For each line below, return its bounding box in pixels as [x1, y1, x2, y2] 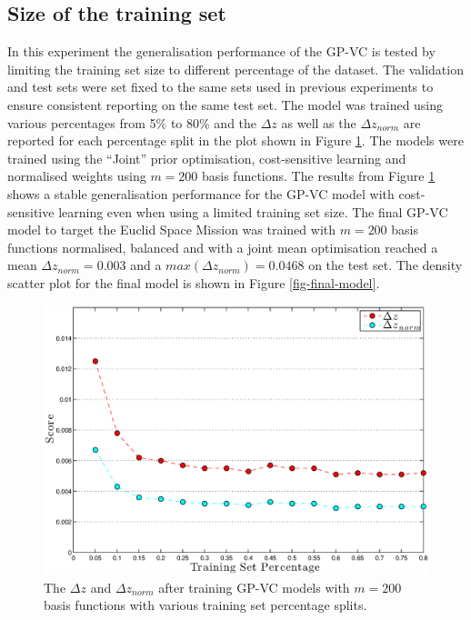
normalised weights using [7, 166, 146, 185]
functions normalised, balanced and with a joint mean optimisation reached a [7, 237, 438, 256]
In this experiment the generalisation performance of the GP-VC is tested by [7, 42, 436, 61]
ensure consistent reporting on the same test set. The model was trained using [7, 95, 444, 114]
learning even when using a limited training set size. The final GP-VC [58, 202, 448, 221]
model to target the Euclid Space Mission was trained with [7, 220, 336, 239]
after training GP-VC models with [158, 577, 350, 596]
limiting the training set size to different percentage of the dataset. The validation [7, 59, 464, 78]
